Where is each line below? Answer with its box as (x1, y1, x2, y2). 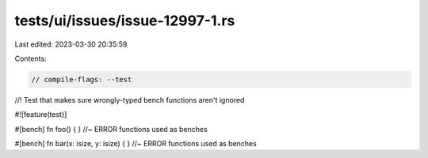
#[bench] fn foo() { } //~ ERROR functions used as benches (14, 124, 208, 134)
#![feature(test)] (14, 110, 67, 119)
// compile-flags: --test (31, 75, 132, 84)
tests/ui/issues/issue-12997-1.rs (14, 12, 235, 29)
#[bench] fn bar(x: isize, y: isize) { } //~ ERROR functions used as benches (14, 139, 257, 149)
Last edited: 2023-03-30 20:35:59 (14, 39, 128, 49)
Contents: (14, 54, 47, 63)
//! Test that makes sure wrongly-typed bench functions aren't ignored (14, 95, 245, 104)
